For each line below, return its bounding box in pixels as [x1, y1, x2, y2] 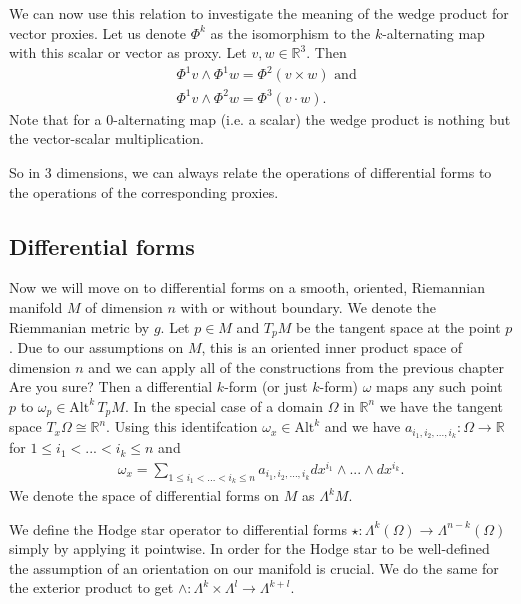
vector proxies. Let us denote [9, 22, 186, 43]
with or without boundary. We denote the [180, 297, 437, 318]
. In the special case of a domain [124, 395, 323, 416]
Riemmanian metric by [9, 316, 150, 337]
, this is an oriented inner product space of [201, 337, 463, 358]
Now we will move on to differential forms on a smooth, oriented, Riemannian [9, 277, 486, 298]
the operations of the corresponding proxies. [9, 181, 279, 202]
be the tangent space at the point [296, 316, 501, 337]
